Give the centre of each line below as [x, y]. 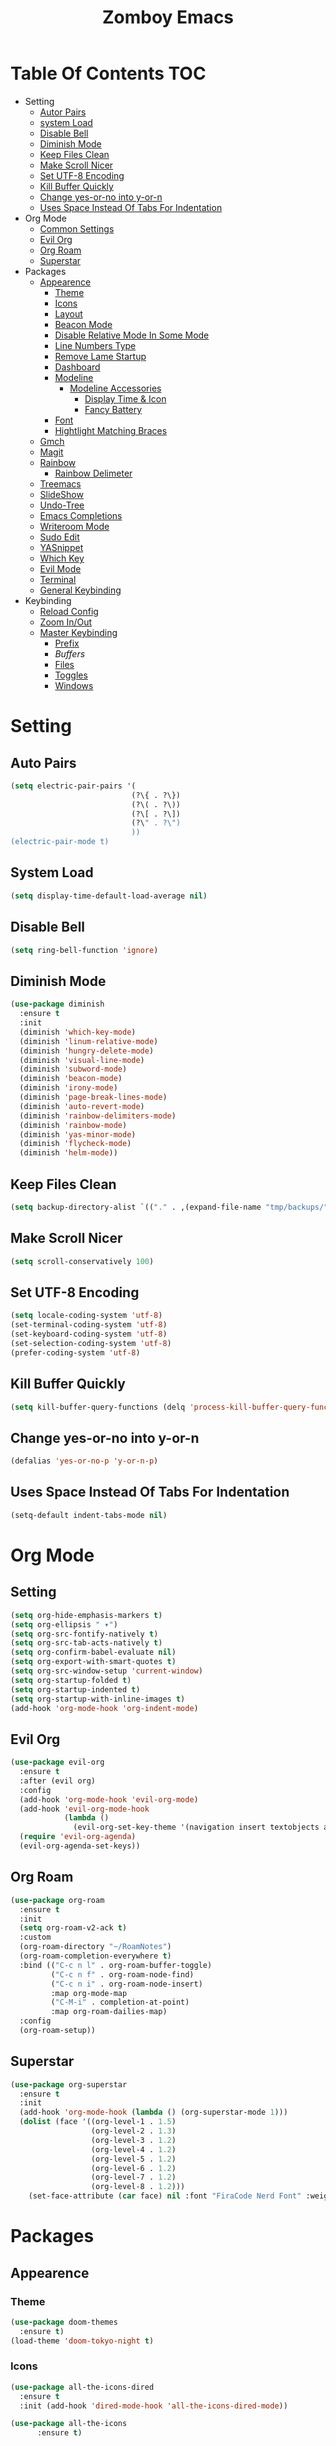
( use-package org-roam [57, 1900]
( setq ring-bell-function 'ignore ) [84, 950]
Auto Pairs [43, 762]
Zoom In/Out [66, 622]
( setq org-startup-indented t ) [75, 1689]
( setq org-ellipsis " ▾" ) [64, 1624]
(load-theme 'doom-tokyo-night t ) [82, 2341]
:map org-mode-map [89, 1993]
